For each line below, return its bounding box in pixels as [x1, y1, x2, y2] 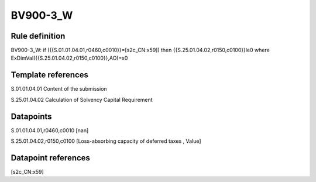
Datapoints [11, 111, 52, 121]
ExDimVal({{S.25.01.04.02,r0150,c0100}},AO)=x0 [11, 54, 128, 61]
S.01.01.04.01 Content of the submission [11, 85, 108, 92]
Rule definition [11, 31, 66, 41]
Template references [11, 70, 89, 80]
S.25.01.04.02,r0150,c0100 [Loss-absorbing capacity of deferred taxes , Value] [11, 138, 201, 145]
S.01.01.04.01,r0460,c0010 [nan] [11, 126, 89, 134]
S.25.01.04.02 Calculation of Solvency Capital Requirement [11, 96, 153, 103]
